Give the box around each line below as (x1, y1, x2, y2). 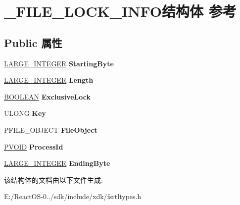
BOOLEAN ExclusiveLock (4, 91, 91, 102)
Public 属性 (4, 35, 62, 50)
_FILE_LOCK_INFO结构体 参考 (4, 1, 237, 21)
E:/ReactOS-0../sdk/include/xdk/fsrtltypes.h (4, 191, 142, 202)
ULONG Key (4, 108, 46, 118)
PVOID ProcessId (4, 141, 63, 152)
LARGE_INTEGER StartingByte (4, 58, 114, 68)
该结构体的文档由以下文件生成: (4, 174, 103, 185)
